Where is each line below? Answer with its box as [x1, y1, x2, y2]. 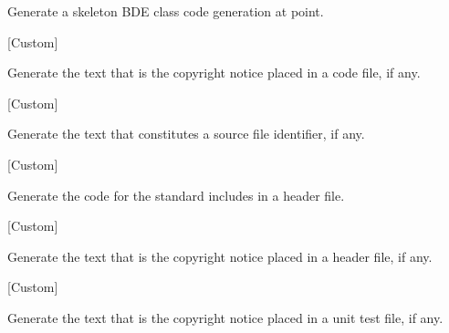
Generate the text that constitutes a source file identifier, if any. [7, 124, 365, 143]
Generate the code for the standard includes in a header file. [7, 185, 345, 204]
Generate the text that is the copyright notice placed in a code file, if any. [7, 63, 421, 82]
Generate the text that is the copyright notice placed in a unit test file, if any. [7, 307, 444, 327]
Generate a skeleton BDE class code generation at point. [7, 2, 324, 20]
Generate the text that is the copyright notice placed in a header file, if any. [7, 246, 433, 265]
